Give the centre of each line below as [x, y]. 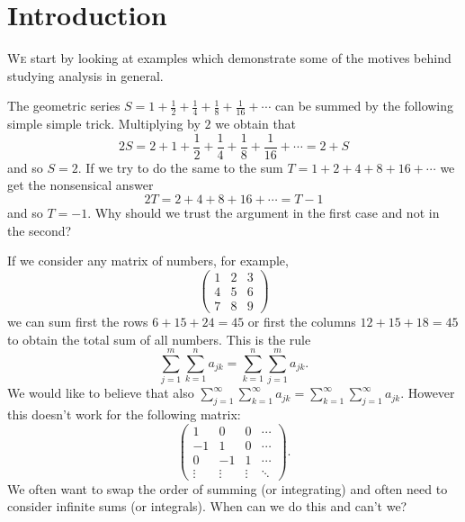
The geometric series [64, 106]
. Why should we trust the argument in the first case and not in [264, 212]
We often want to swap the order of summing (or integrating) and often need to [228, 488]
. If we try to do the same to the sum [180, 167]
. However [428, 393]
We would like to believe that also [101, 393]
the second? [40, 230]
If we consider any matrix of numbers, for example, [148, 261]
